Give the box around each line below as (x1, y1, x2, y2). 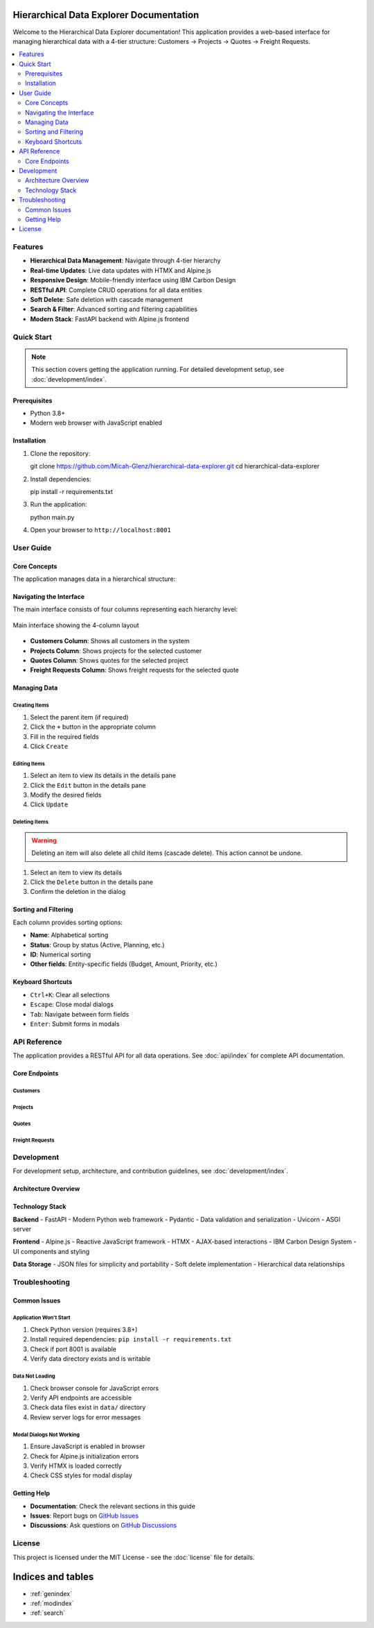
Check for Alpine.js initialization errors (30, 1452, 139, 1460)
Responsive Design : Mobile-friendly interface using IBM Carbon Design (30, 276, 236, 285)
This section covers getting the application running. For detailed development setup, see (31, 365, 284, 374)
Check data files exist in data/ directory (30, 1403, 146, 1411)
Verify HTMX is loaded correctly (30, 1461, 123, 1470)
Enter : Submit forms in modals (30, 1019, 120, 1028)
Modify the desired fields (30, 791, 102, 799)
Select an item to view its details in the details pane (30, 771, 177, 780)
